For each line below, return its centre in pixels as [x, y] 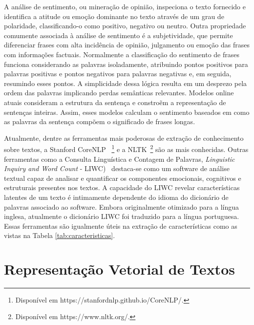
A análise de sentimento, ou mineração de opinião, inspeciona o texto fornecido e [125, 6]
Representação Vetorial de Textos [119, 269]
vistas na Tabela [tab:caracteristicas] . [60, 235]
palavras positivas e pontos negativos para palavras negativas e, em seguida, [118, 74]
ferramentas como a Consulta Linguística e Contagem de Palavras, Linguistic [119, 159]
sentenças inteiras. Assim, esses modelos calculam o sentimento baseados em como [127, 112]
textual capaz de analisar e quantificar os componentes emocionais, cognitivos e [123, 178]
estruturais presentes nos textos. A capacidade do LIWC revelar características [122, 187]
